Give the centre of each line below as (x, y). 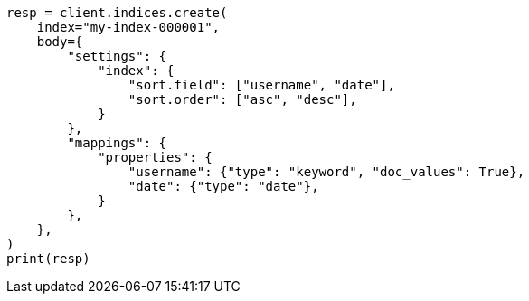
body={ (60, 42)
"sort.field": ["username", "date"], (261, 85)
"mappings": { (117, 143)
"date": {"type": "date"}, (223, 186)
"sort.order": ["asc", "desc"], (242, 99)
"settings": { (117, 56)
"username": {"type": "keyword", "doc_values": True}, (326, 172)
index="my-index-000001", (128, 27)
